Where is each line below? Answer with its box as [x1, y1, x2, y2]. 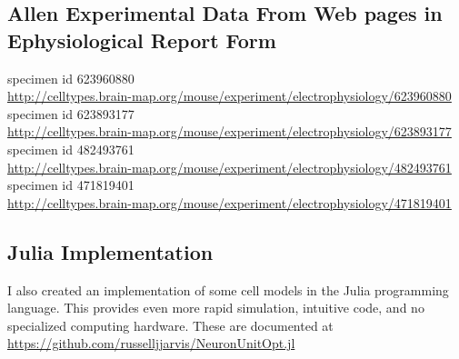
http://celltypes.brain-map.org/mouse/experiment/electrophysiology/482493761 [7, 157, 452, 176]
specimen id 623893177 [7, 104, 135, 123]
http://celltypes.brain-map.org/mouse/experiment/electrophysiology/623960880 [7, 86, 452, 105]
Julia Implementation [7, 237, 214, 265]
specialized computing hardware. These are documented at [7, 315, 334, 334]
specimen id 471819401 [7, 175, 135, 194]
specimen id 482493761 [7, 139, 135, 158]
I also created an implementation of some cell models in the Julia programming [7, 280, 449, 299]
